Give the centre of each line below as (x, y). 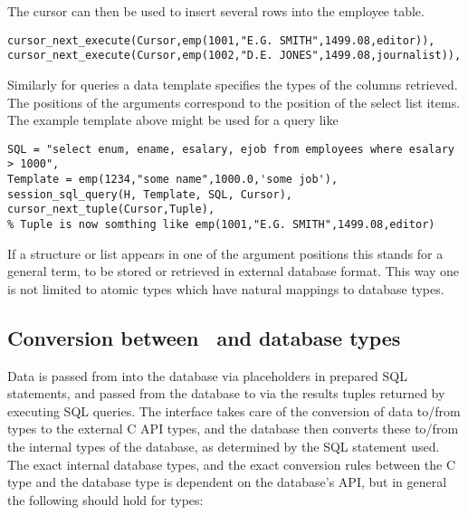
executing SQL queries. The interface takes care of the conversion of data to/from (234, 410)
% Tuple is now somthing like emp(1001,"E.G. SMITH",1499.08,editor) (221, 224)
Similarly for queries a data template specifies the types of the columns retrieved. (233, 84)
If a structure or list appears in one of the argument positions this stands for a (225, 253)
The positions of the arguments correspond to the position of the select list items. (234, 102)
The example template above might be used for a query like (173, 120)
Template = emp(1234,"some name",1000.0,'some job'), (173, 179)
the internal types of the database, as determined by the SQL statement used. (224, 446)
